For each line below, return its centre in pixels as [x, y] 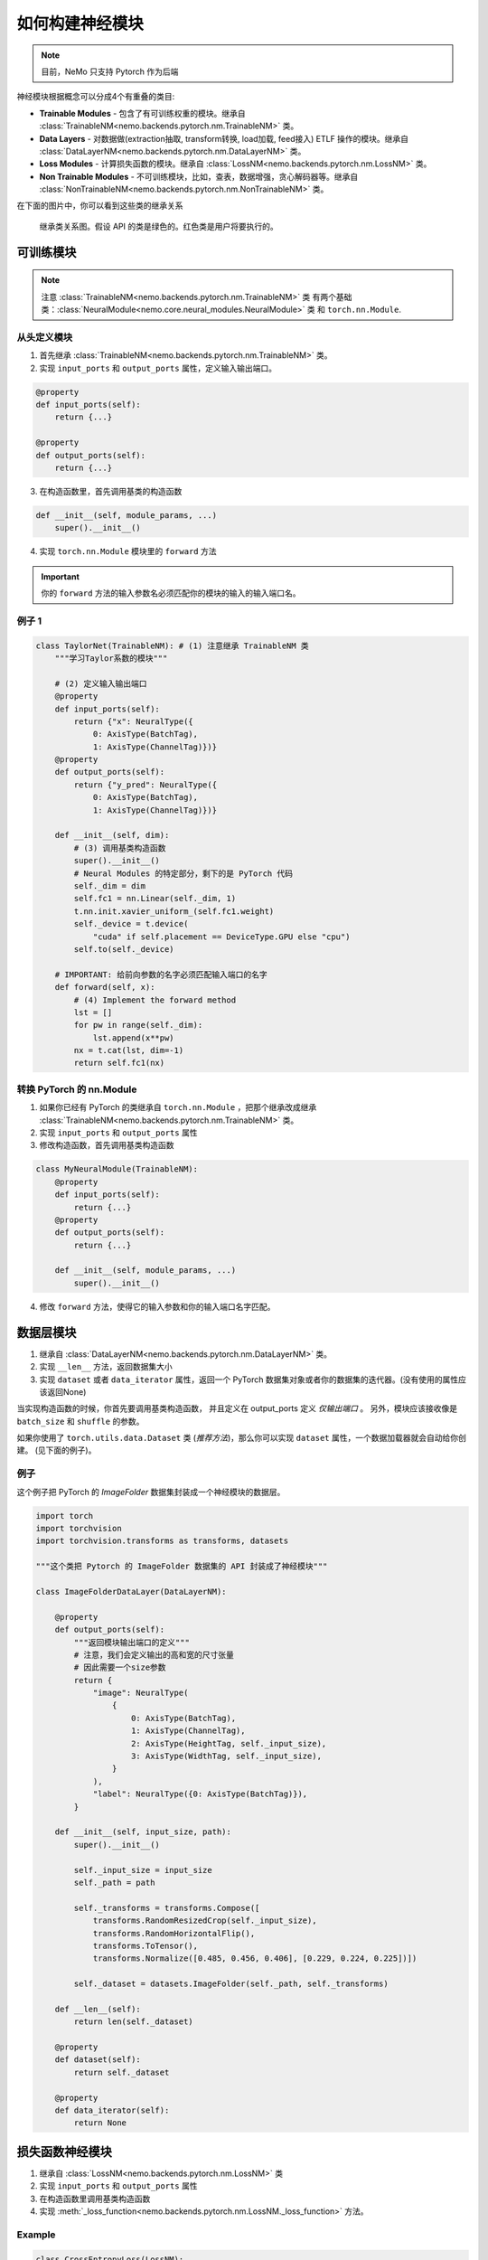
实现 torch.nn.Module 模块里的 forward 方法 [128, 551]
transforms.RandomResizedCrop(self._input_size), [205, 1921]
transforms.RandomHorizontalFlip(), [174, 1933]
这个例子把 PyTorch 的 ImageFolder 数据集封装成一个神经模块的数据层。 [151, 1492]
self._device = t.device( [131, 924]
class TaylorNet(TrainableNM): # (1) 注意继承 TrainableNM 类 [172, 645]
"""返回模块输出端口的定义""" [131, 1642]
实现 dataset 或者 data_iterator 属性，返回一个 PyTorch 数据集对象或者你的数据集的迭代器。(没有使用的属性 [249, 1380]
